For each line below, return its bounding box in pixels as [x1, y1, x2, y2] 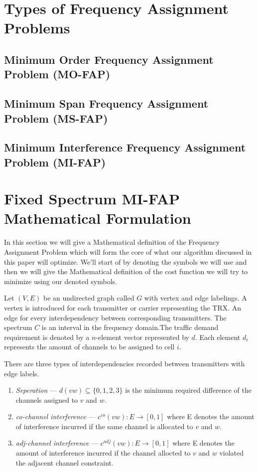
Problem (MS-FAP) [4, 110, 108, 126]
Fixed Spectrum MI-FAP [4, 188, 180, 209]
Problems [4, 17, 70, 38]
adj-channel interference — [15, 438, 99, 448]
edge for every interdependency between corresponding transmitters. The [4, 312, 227, 322]
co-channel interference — [15, 411, 96, 422]
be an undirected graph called [43, 293, 134, 303]
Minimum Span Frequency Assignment [4, 96, 209, 111]
